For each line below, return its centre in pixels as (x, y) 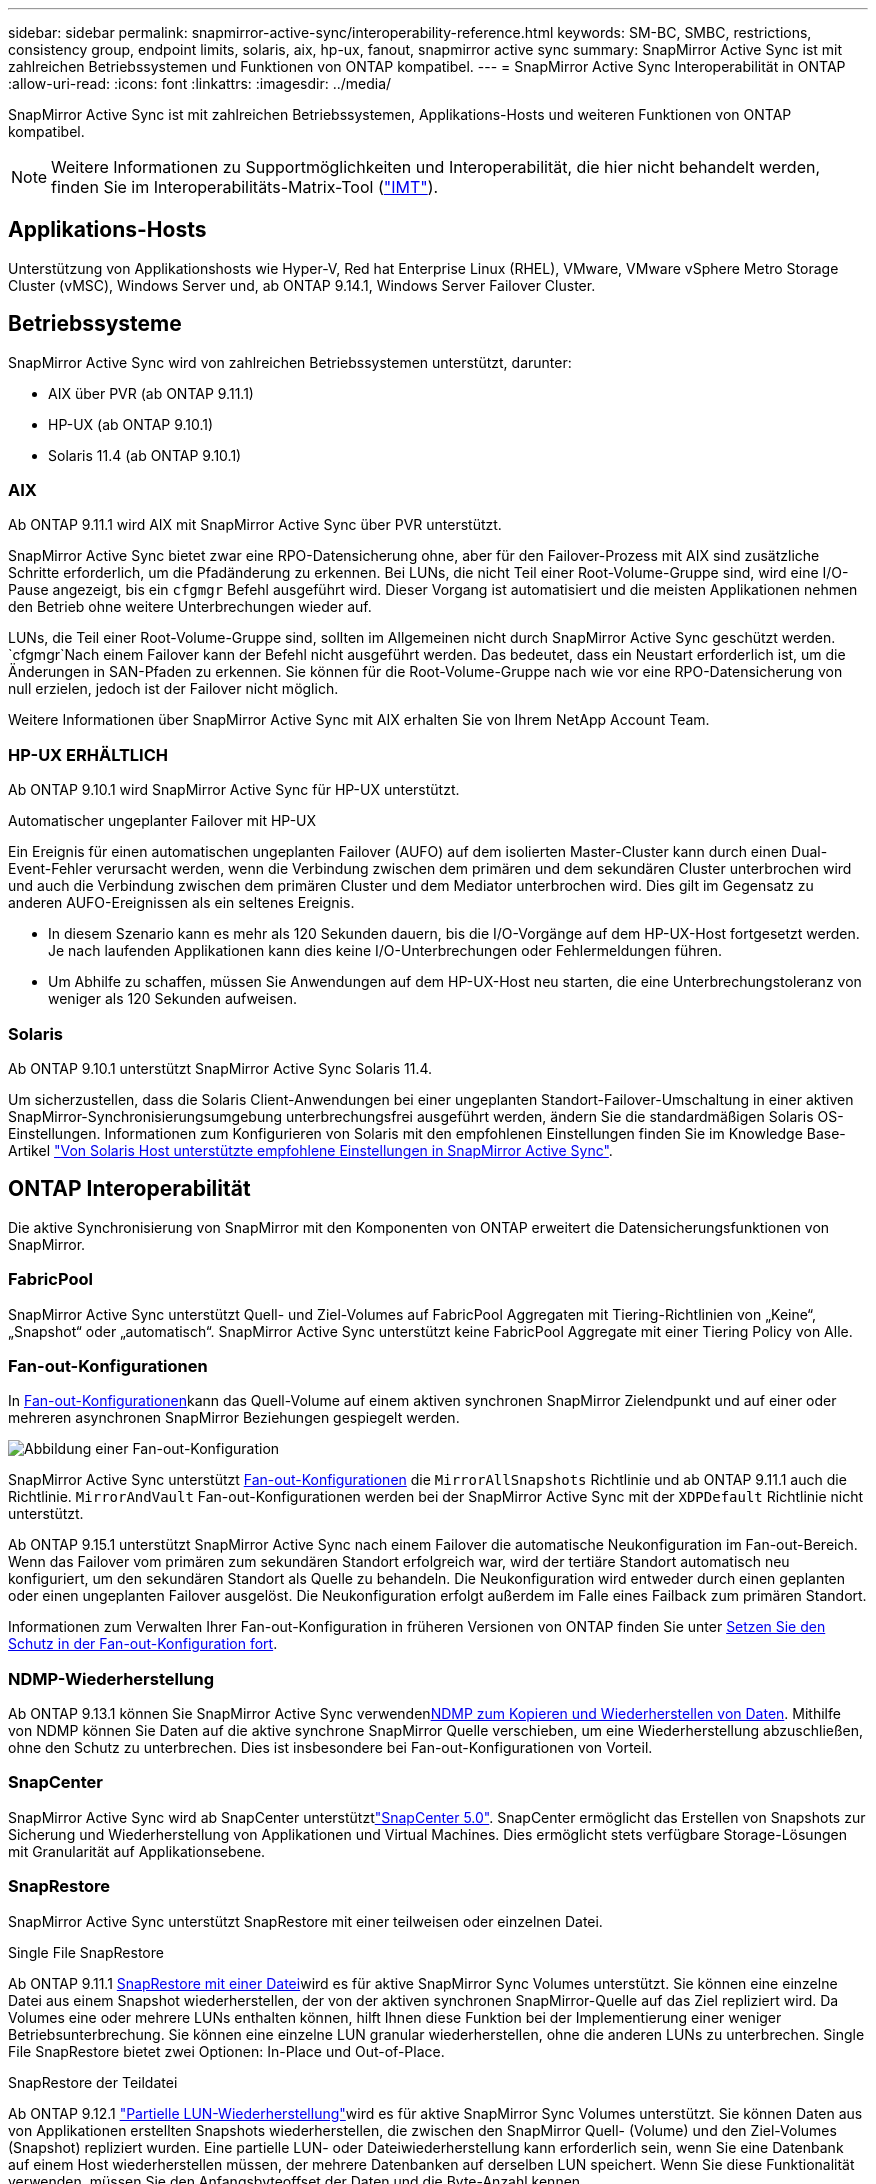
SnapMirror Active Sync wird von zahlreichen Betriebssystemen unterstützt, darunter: (290, 362)
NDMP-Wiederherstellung (111, 1678)
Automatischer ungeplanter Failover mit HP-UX (162, 821)
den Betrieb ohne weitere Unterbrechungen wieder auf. (190, 607)
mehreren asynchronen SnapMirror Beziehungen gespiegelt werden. (234, 1418)
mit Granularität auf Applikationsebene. (137, 1851)
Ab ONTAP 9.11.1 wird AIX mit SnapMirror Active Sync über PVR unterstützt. (255, 525)
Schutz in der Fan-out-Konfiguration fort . (143, 1644)
